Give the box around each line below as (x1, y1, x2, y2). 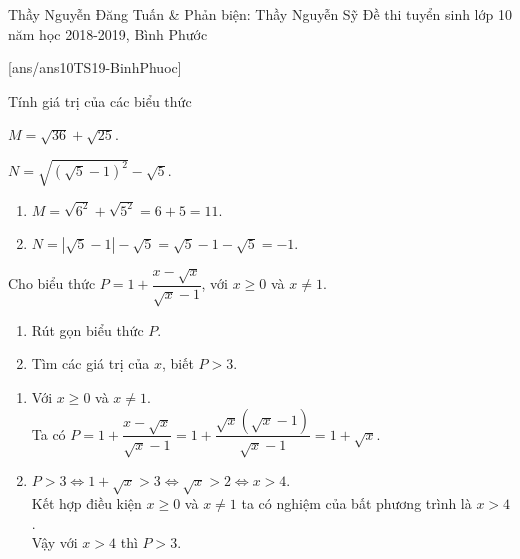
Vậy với (31, 532, 78, 553)
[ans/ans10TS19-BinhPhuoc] (8, 57, 182, 78)
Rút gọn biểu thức (31, 319, 144, 340)
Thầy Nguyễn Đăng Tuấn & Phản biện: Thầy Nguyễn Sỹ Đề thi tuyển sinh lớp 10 (8, 4, 512, 24)
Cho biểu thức (8, 273, 96, 294)
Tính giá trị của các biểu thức (8, 90, 192, 111)
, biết (161, 353, 194, 374)
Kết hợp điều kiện (31, 493, 142, 514)
